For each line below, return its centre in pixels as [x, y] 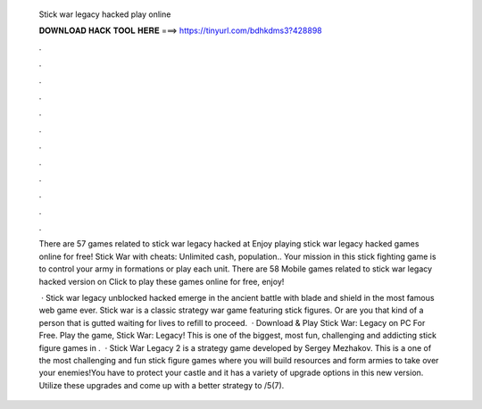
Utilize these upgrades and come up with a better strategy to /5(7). [162, 385]
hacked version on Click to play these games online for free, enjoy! [162, 281]
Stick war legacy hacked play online [105, 14]
